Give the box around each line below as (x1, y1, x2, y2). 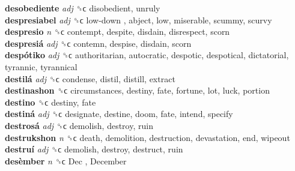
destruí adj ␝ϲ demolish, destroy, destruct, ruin (5, 143, 183, 155)
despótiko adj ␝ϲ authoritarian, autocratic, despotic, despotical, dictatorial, (5, 49, 289, 61)
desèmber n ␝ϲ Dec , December (5, 154, 127, 167)
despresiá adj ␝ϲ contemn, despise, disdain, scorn (5, 37, 192, 49)
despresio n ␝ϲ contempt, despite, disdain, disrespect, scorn (5, 25, 230, 38)
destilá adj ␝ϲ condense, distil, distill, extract (5, 72, 175, 85)
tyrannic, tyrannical (5, 60, 78, 73)
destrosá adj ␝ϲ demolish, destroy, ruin (5, 119, 153, 131)
